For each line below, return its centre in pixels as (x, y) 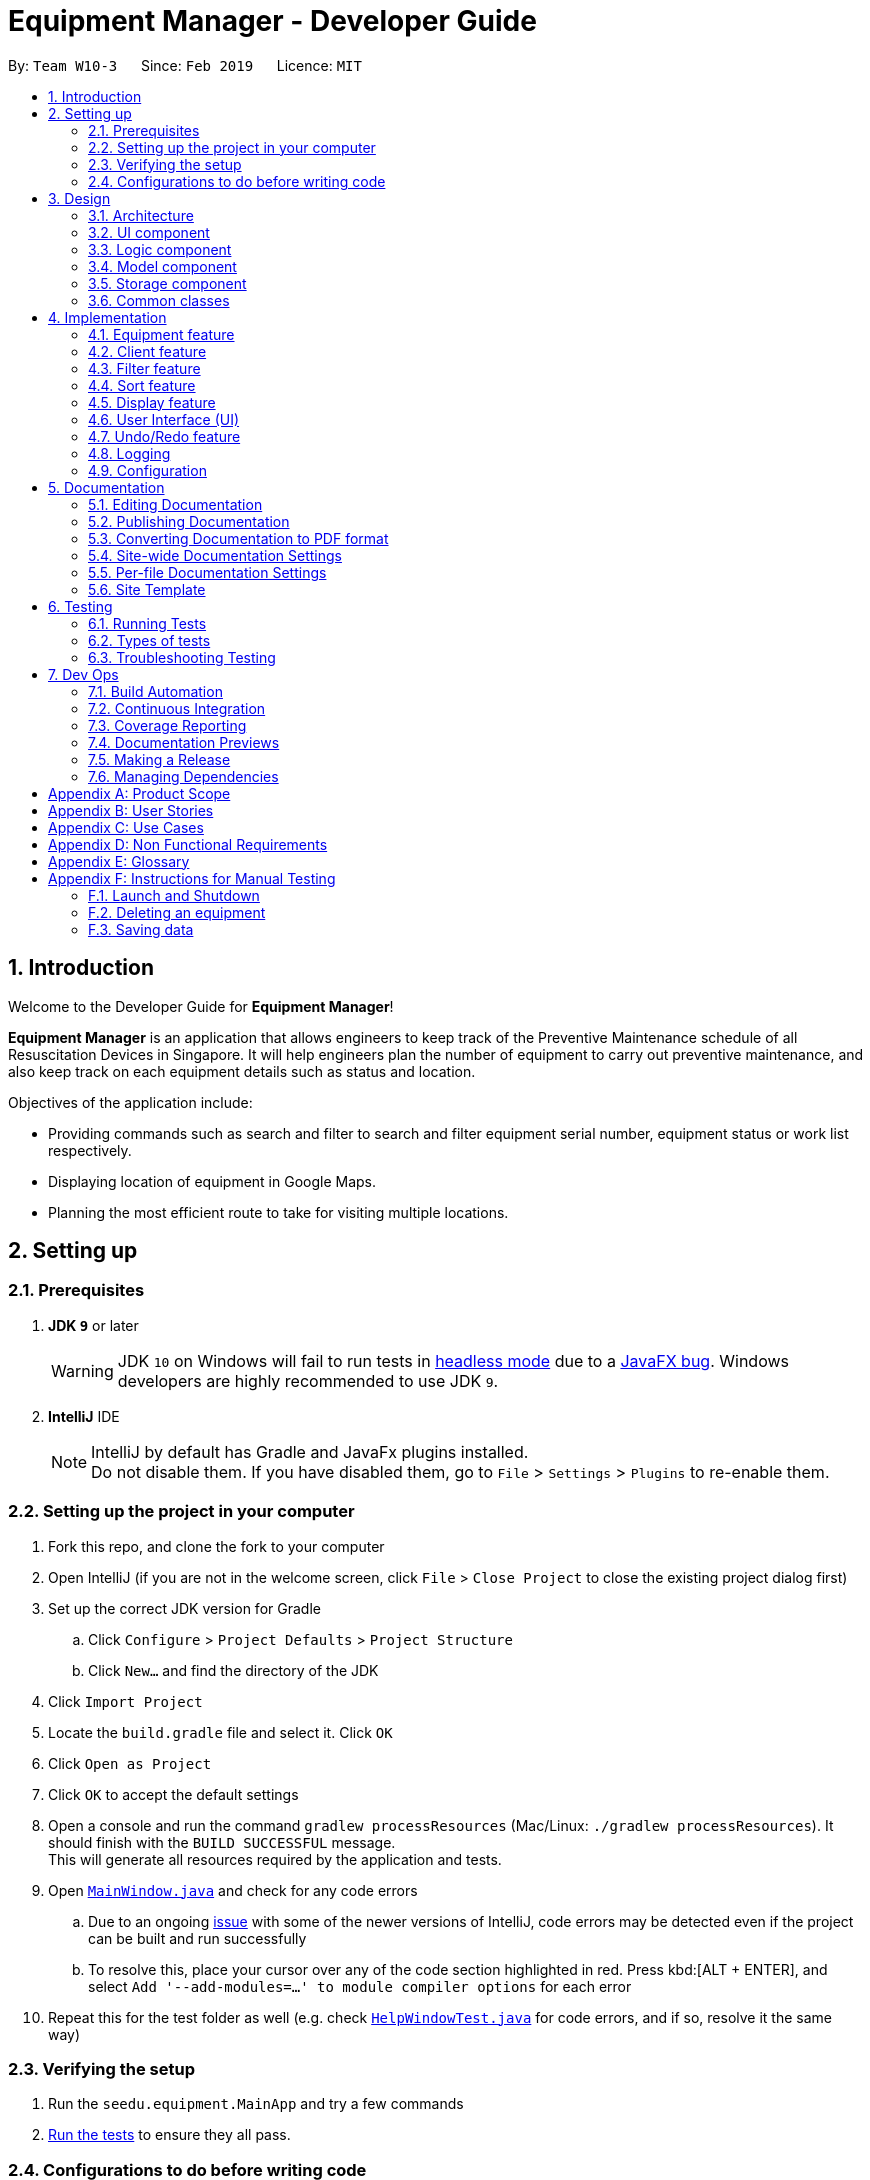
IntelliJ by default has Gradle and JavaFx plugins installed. (310, 1451)
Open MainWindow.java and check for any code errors (233, 1890)
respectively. (90, 1150)
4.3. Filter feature (144, 368)
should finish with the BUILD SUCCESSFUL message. (222, 1842)
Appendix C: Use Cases (126, 827)
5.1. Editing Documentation (175, 504)
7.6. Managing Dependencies (183, 776)
